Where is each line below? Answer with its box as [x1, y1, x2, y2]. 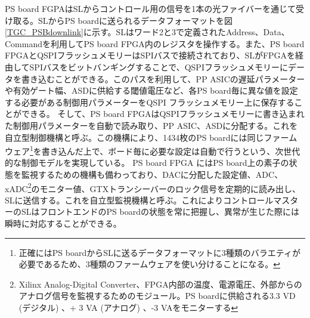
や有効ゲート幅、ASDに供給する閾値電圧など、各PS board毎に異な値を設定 [5, 84, 298, 97]
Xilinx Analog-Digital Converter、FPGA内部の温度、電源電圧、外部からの [18, 277, 302, 290]
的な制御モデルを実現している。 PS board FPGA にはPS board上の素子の [5, 156, 289, 169]
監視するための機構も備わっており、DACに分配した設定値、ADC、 [21, 168, 283, 180]
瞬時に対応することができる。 [5, 217, 122, 229]
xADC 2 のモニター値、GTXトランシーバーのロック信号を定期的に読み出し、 [5, 180, 301, 194]
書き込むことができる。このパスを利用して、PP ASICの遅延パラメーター [21, 72, 305, 85]
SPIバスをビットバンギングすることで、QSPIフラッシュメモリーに [29, 60, 288, 73]
